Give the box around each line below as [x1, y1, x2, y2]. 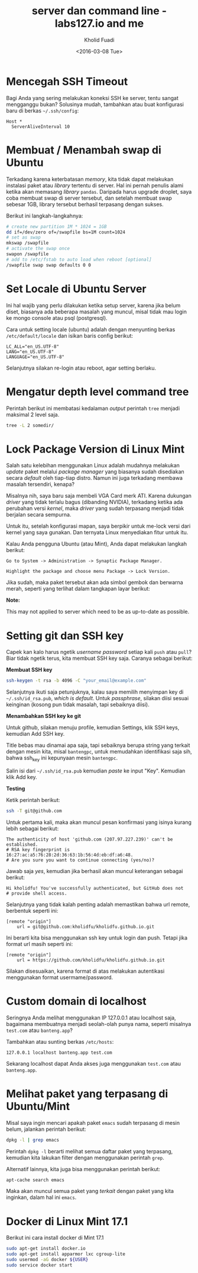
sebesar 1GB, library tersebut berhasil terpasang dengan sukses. [6, 200, 164, 208]
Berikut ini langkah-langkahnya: [6, 212, 83, 219]
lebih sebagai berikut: [6, 825, 59, 832]
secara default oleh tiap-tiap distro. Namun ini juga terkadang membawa [6, 474, 183, 482]
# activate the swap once [6, 246, 70, 252]
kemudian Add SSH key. [6, 730, 65, 737]
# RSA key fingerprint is [6, 846, 70, 852]
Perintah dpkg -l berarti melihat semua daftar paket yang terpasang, [6, 1147, 173, 1155]
